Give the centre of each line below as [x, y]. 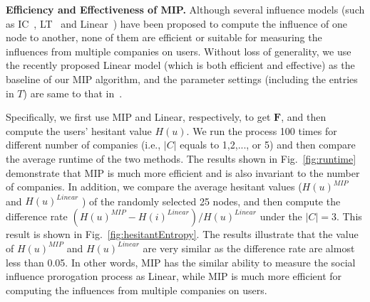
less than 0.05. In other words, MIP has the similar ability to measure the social [181, 262]
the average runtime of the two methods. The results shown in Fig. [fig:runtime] [181, 158]
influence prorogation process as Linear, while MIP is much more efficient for [174, 276]
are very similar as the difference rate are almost [249, 248]
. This [349, 216]
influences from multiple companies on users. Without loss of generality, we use [179, 51]
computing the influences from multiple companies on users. [137, 290]
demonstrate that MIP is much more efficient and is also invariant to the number [183, 172]
